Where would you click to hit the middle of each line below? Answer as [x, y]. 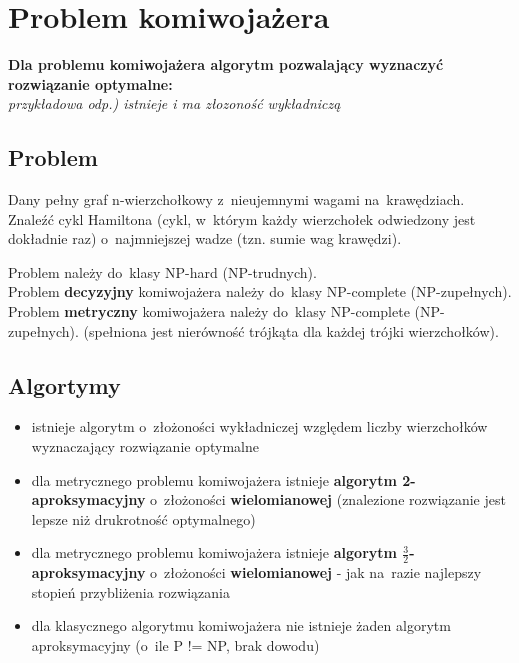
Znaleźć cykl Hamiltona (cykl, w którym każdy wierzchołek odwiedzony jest [242, 218]
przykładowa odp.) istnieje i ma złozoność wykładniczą [174, 103]
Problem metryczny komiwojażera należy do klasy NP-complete [209, 311]
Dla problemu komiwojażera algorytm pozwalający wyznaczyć [226, 64]
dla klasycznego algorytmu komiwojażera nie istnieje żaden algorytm [241, 625]
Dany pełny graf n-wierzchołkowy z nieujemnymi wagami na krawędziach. [236, 199]
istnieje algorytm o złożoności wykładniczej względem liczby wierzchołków [259, 426]
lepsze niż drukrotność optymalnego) [143, 518]
